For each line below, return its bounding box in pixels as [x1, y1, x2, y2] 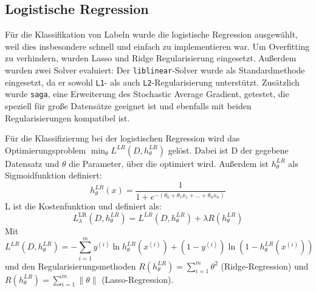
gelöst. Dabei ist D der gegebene [168, 143, 289, 156]
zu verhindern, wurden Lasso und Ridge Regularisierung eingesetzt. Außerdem [5, 52, 297, 64]
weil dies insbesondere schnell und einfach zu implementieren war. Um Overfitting [5, 39, 310, 52]
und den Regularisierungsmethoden [5, 259, 136, 272]
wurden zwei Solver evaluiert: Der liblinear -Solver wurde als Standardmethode [5, 63, 305, 76]
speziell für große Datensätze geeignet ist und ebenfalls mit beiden [5, 99, 252, 112]
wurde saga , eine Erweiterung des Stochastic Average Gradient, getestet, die [5, 87, 289, 100]
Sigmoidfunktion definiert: [5, 169, 102, 182]
